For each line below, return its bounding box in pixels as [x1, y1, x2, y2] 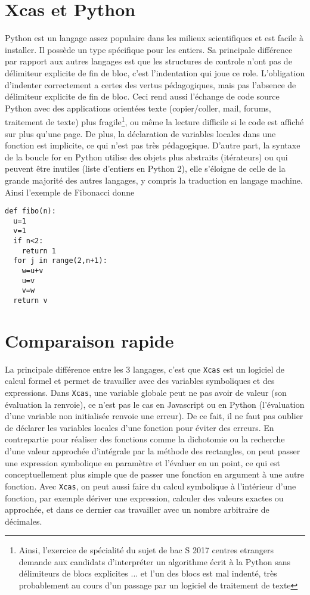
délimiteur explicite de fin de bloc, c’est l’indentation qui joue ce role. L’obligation [5, 66, 305, 79]
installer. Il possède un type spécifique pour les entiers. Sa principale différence [5, 43, 293, 55]
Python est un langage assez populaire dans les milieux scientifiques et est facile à [5, 32, 303, 44]
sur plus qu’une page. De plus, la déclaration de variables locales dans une [5, 127, 276, 140]
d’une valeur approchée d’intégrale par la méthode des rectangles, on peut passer [5, 445, 300, 457]
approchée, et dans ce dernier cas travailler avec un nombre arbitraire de [5, 503, 269, 516]
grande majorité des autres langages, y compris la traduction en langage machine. [5, 173, 303, 186]
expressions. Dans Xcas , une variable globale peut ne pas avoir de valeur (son [5, 386, 287, 399]
